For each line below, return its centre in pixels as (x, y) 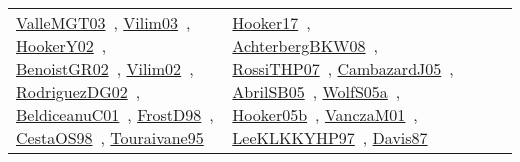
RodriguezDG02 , (78, 91)
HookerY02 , (61, 45)
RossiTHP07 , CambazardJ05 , (343, 68)
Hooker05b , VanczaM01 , (325, 114)
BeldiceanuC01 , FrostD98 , (115, 114)
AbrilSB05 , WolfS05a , (316, 91)
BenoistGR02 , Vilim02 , (105, 68)
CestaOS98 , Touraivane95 (110, 137)
